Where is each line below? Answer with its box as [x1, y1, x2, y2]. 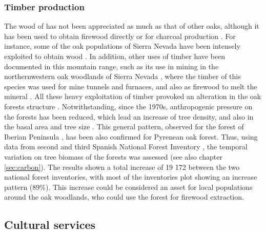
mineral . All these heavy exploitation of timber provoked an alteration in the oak [4, 91, 261, 102]
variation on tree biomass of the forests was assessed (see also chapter [4, 151, 222, 162]
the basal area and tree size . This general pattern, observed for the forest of [4, 121, 244, 132]
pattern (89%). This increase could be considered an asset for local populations [4, 181, 253, 192]
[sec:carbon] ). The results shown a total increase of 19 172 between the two [4, 161, 240, 172]
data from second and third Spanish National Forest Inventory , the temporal [4, 141, 248, 152]
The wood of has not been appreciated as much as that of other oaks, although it [4, 21, 259, 31]
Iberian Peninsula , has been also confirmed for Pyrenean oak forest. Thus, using [4, 131, 258, 142]
